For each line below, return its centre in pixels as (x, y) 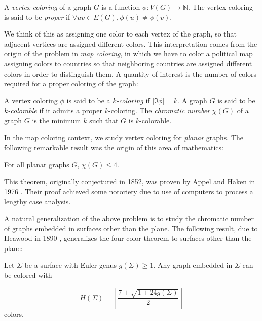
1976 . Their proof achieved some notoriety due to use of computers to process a (129, 191)
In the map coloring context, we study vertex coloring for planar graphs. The (124, 137)
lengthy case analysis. (38, 201)
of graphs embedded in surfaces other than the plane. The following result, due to (131, 228)
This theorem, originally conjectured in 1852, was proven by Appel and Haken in (130, 181)
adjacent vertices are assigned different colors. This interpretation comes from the (131, 43)
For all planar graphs (37, 164)
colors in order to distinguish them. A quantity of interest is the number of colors (130, 73)
